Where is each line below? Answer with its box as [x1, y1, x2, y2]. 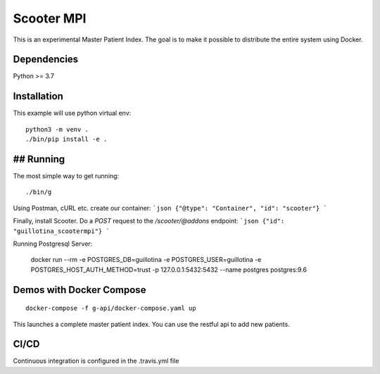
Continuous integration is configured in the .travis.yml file [13, 356, 179, 366]
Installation [13, 90, 63, 102]
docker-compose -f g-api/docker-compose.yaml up [25, 304, 196, 313]
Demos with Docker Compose [13, 284, 146, 296]
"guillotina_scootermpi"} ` [13, 227, 110, 235]
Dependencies [13, 54, 79, 66]
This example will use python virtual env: [13, 109, 132, 118]
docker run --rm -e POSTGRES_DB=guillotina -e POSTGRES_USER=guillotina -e [30, 256, 262, 264]
